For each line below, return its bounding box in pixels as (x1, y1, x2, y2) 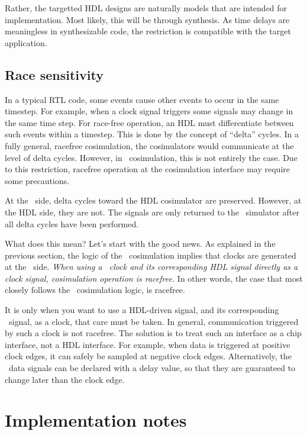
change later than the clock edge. (5, 373, 125, 385)
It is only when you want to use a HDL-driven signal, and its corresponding (5, 304, 279, 316)
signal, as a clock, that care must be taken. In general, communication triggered (8, 315, 299, 327)
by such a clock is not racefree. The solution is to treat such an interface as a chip (5, 327, 302, 339)
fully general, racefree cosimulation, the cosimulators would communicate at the (5, 139, 294, 152)
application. (5, 36, 47, 49)
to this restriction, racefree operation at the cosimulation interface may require (5, 163, 290, 175)
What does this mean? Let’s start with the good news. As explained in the (5, 237, 276, 250)
